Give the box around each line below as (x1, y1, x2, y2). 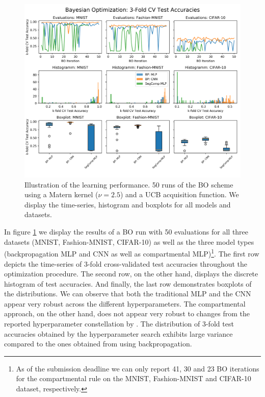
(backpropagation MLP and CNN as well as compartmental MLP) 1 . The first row (4, 247, 259, 259)
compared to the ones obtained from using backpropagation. (4, 338, 192, 349)
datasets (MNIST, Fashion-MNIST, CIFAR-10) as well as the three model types (4, 236, 254, 247)
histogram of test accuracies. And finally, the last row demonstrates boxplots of (4, 278, 252, 289)
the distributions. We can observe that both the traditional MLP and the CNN (4, 288, 251, 299)
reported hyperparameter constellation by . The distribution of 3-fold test (4, 318, 234, 329)
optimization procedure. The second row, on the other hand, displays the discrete (4, 268, 258, 279)
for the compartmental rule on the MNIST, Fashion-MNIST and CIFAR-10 (16, 373, 251, 384)
